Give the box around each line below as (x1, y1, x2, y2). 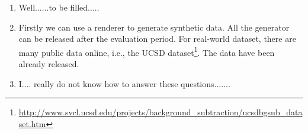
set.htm (18, 117, 46, 129)
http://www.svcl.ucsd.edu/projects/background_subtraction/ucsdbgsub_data (18, 106, 303, 118)
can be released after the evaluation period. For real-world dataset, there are (18, 32, 296, 45)
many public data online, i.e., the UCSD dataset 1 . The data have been (18, 44, 275, 58)
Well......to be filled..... (18, 1, 100, 13)
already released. (18, 58, 79, 70)
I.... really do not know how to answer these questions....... (18, 77, 230, 89)
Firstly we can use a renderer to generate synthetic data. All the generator (18, 21, 290, 33)
